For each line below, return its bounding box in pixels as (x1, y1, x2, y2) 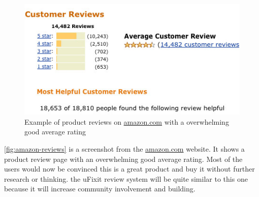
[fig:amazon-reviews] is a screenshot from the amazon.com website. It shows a (4, 143, 245, 154)
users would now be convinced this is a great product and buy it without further (4, 163, 255, 174)
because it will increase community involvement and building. (4, 183, 196, 194)
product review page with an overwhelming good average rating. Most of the (4, 153, 243, 164)
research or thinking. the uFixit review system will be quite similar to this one (4, 173, 248, 184)
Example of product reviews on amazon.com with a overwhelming (24, 116, 229, 127)
